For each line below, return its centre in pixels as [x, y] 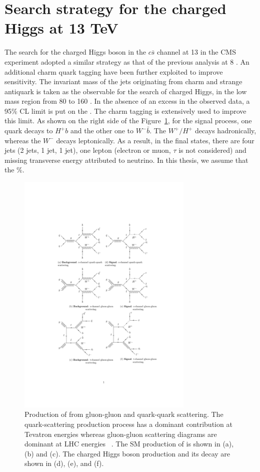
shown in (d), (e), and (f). [64, 463]
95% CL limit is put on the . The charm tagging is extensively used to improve [125, 110]
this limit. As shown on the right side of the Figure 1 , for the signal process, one [128, 121]
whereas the [23, 140]
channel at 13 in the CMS [196, 52]
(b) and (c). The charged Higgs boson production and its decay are [127, 453]
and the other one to [102, 131]
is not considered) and [212, 150]
